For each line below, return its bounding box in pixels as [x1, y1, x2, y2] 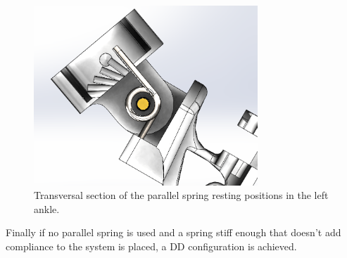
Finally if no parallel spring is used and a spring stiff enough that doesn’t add [6, 225, 341, 240]
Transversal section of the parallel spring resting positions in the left [34, 188, 329, 202]
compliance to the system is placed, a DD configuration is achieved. [6, 238, 297, 253]
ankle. [34, 201, 60, 216]
